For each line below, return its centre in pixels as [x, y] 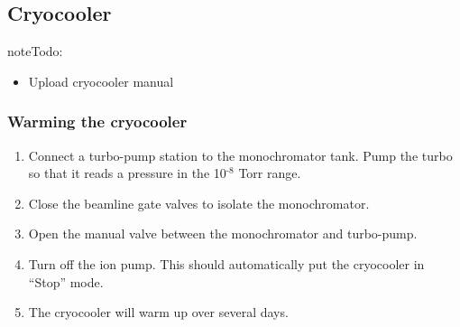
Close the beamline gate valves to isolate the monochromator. [199, 203]
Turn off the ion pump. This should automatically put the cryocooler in [226, 263]
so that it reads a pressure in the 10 [127, 173]
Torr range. [270, 173]
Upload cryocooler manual [101, 81]
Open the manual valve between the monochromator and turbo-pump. [223, 234]
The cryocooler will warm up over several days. [158, 312]
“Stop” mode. [66, 281]
